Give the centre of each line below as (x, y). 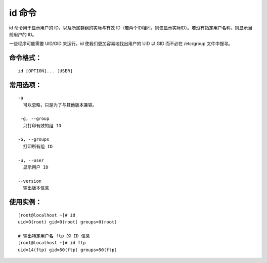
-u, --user (31, 160)
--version (30, 181)
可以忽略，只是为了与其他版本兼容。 (60, 105)
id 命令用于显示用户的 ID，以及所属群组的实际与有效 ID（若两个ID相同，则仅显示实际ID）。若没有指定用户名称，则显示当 (131, 28)
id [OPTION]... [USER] (45, 71)
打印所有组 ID (38, 146)
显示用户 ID (36, 167)
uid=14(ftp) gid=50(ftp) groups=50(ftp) (67, 250)
